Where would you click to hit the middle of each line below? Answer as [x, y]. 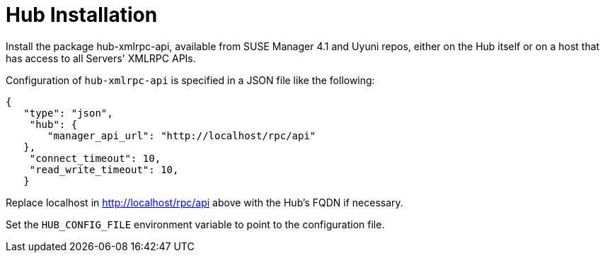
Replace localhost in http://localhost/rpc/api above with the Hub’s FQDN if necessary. [204, 202]
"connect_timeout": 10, [95, 158]
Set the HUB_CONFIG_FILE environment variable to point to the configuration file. [195, 224]
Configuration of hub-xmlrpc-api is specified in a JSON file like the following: [190, 80]
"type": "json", [68, 113]
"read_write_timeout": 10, [104, 169]
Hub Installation [82, 15]
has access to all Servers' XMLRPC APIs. [101, 58]
